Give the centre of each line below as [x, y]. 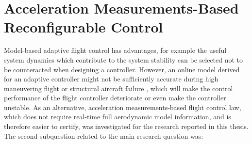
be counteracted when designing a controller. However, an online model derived [122, 69]
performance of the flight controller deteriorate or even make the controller [115, 98]
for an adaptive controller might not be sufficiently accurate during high [111, 79]
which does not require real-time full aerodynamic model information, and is [118, 117]
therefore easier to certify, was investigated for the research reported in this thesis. [126, 126]
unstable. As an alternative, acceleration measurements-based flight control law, [123, 107]
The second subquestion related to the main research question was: [104, 136]
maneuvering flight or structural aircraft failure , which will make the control [118, 88]
